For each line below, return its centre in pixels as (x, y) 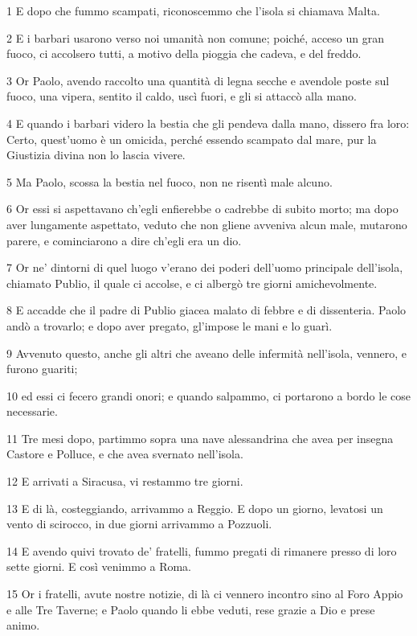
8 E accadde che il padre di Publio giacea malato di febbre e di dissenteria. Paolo (206, 310)
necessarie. (32, 411)
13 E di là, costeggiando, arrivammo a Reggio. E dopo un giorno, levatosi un (195, 508)
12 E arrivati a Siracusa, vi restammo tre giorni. (125, 481)
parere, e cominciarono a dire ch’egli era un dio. (124, 240)
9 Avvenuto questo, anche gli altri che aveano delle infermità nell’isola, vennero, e (207, 353)
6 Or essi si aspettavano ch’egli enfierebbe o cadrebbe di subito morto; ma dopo (202, 209)
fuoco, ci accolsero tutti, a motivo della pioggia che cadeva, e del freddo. (184, 53)
